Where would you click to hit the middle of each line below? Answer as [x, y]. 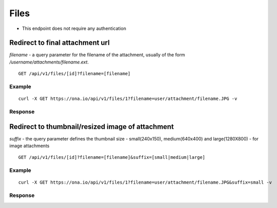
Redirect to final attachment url [60, 43]
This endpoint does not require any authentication [74, 28]
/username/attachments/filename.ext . [49, 62]
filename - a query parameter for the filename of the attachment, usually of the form [97, 55]
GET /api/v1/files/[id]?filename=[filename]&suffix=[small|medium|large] [112, 158]
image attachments [29, 146]
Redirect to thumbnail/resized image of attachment [92, 127]
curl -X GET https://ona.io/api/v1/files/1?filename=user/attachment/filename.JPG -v [128, 99]
